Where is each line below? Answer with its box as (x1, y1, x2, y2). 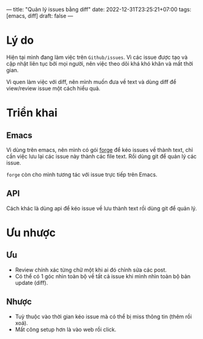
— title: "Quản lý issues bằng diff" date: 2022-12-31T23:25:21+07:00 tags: (6, 6, 191, 13)
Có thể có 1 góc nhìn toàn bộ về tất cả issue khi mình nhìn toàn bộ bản (15, 272, 191, 279)
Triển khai (6, 106, 58, 120)
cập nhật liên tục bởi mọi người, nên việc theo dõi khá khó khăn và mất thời (6, 60, 193, 67)
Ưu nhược (6, 225, 56, 239)
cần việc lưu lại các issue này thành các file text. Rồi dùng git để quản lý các (6, 152, 197, 160)
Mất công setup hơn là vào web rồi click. (15, 326, 117, 333)
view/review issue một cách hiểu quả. (6, 84, 101, 92)
